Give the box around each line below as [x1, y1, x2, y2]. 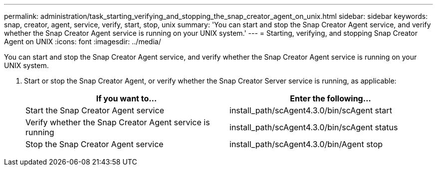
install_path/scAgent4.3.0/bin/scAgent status [229, 122, 398, 132]
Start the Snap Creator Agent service [25, 105, 164, 115]
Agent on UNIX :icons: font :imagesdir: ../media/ [4, 37, 161, 46]
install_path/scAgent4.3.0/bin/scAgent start [229, 105, 392, 115]
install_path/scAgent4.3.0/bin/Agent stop [229, 139, 383, 149]
